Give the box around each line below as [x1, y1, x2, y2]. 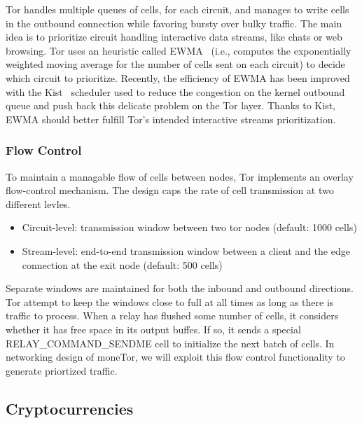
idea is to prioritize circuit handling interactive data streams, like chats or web [6, 29, 342, 44]
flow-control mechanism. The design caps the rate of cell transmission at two [6, 183, 334, 197]
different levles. [6, 196, 71, 211]
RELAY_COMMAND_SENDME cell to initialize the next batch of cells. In [6, 335, 335, 350]
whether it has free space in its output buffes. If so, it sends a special [6, 321, 301, 336]
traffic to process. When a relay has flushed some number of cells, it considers [6, 308, 339, 323]
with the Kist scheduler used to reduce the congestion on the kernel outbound [6, 84, 345, 99]
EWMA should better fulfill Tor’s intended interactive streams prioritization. [6, 111, 336, 126]
